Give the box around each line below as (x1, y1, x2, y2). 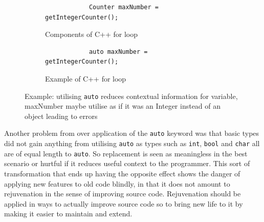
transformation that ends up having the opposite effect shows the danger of (4, 168, 240, 178)
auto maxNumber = (89, 48, 148, 55)
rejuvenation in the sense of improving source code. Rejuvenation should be (4, 188, 241, 199)
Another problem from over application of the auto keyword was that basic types (4, 128, 259, 138)
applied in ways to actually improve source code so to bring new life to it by (4, 198, 243, 209)
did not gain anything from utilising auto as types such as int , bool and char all (4, 138, 260, 149)
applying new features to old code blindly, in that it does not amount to (4, 178, 230, 189)
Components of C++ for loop (45, 29, 138, 39)
